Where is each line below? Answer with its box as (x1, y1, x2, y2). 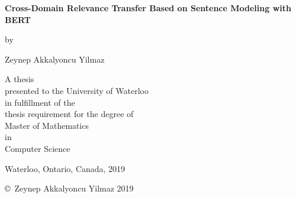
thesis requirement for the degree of (5, 108, 134, 120)
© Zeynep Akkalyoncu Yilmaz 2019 (5, 182, 134, 194)
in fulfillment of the (5, 96, 75, 108)
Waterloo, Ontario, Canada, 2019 (5, 162, 126, 174)
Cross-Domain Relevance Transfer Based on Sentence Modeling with (5, 2, 291, 14)
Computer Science (5, 142, 70, 154)
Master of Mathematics (5, 119, 89, 131)
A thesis (5, 73, 34, 85)
